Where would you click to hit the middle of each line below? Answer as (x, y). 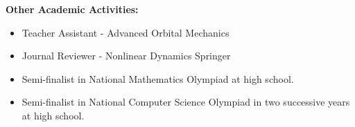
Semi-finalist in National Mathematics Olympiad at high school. (158, 78)
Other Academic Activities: (72, 9)
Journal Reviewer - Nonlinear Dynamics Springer (126, 56)
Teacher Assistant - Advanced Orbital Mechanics (125, 32)
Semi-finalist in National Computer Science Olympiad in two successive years (186, 102)
